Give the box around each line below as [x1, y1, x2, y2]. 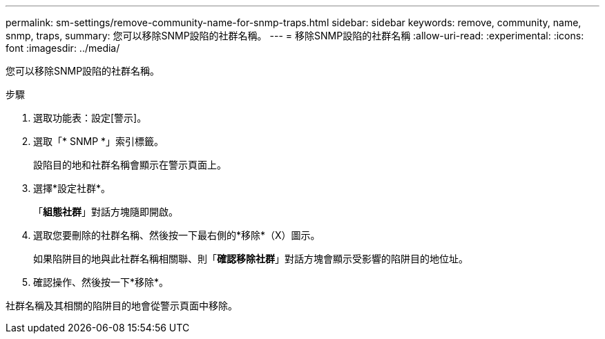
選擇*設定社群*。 [33, 182, 111, 194]
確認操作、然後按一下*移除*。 [33, 276, 169, 288]
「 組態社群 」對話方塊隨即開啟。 [33, 206, 178, 217]
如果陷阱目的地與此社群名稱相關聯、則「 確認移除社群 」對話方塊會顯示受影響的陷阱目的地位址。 [33, 253, 468, 264]
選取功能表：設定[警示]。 [33, 112, 147, 124]
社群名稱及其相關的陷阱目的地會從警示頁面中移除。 [6, 300, 238, 311]
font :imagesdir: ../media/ [6, 42, 120, 54]
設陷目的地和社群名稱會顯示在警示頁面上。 [33, 159, 227, 171]
